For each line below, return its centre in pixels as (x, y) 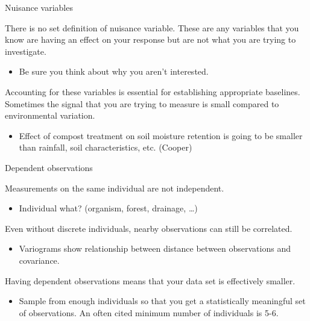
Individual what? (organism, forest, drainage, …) (108, 208)
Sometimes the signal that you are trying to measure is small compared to (142, 103)
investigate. (26, 51)
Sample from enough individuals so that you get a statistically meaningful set (162, 301)
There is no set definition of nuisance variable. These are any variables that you (152, 27)
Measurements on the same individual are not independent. (115, 188)
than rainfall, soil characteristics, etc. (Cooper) (106, 147)
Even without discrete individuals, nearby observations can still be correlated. (149, 228)
